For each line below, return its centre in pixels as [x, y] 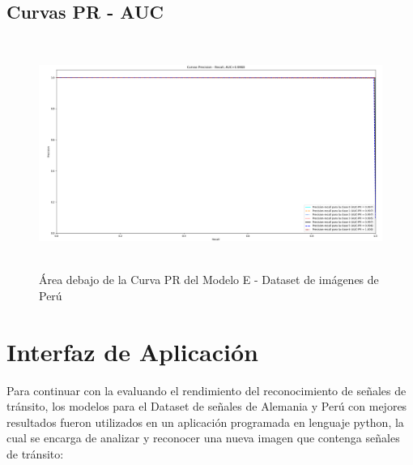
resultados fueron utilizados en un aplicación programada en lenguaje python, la [205, 422]
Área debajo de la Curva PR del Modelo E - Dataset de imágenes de [209, 280]
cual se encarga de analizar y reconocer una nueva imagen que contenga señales [203, 438]
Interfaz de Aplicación [132, 351]
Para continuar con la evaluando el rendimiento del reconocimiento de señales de [206, 390]
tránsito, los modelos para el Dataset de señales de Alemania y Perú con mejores [207, 406]
